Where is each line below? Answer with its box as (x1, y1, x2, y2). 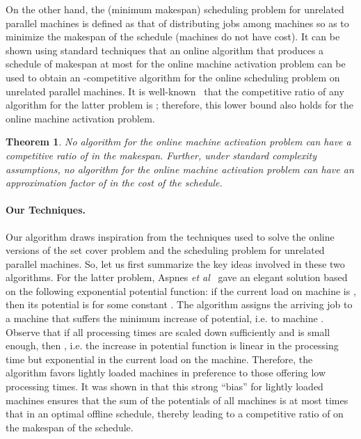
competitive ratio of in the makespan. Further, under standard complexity (6, 147, 317, 162)
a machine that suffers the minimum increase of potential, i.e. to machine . (6, 311, 324, 326)
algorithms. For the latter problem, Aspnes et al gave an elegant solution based (6, 270, 348, 285)
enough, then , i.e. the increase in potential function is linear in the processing (6, 338, 339, 353)
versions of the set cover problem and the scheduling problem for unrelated (6, 243, 325, 257)
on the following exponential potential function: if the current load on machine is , (6, 283, 356, 298)
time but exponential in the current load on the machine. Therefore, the (6, 351, 313, 366)
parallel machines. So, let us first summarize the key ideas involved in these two (6, 256, 345, 271)
